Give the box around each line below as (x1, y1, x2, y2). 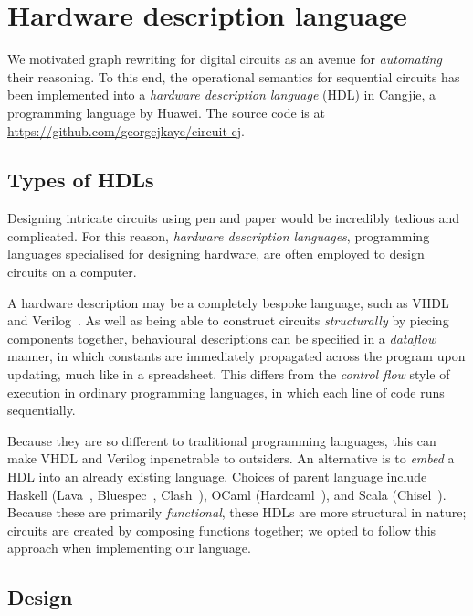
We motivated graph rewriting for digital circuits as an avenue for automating (7, 49, 442, 69)
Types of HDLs (7, 165, 154, 194)
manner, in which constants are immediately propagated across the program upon (7, 346, 466, 366)
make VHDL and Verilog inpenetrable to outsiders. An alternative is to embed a (7, 449, 455, 468)
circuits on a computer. (7, 262, 137, 281)
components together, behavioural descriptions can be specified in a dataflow (7, 328, 436, 347)
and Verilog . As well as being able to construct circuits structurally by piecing (7, 311, 449, 330)
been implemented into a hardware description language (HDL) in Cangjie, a (7, 85, 436, 104)
